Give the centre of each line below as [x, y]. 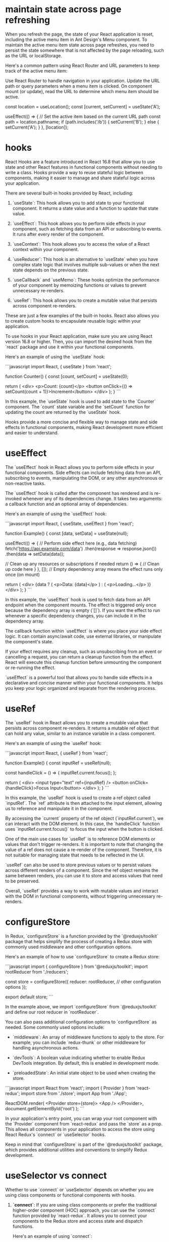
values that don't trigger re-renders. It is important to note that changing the [84, 844]
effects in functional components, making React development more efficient [84, 427]
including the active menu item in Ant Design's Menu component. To [76, 40]
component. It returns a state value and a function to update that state [86, 208]
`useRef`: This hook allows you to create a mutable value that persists [85, 300]
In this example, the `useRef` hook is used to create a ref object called [78, 798]
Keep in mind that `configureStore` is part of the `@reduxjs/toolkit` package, [84, 1144]
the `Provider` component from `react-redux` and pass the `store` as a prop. [84, 1123]
